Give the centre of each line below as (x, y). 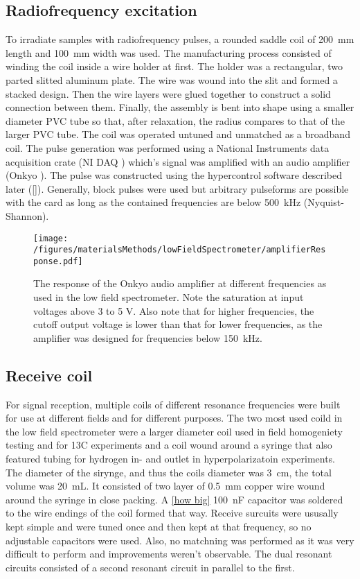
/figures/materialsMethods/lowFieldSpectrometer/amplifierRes (180, 250)
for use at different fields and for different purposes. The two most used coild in (174, 418)
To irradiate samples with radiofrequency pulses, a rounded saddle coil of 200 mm (180, 39)
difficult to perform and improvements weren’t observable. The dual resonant (169, 554)
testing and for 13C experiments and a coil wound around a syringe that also (169, 445)
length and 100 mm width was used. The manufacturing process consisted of (169, 52)
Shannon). (27, 215)
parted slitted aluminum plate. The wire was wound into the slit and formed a (172, 79)
